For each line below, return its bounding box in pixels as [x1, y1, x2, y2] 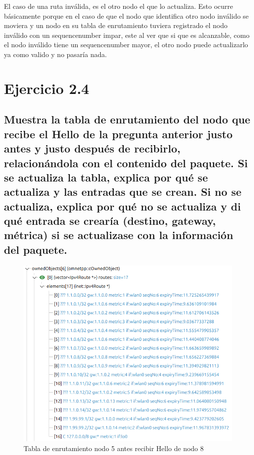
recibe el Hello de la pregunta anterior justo [4, 126, 233, 141]
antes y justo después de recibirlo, [4, 141, 181, 156]
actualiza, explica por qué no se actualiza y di [4, 198, 241, 213]
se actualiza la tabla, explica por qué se [4, 169, 208, 184]
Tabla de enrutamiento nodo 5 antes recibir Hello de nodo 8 [24, 443, 204, 453]
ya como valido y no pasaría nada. [4, 49, 107, 59]
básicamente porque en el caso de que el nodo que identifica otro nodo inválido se [4, 10, 249, 21]
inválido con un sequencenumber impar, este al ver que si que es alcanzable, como [4, 30, 250, 40]
